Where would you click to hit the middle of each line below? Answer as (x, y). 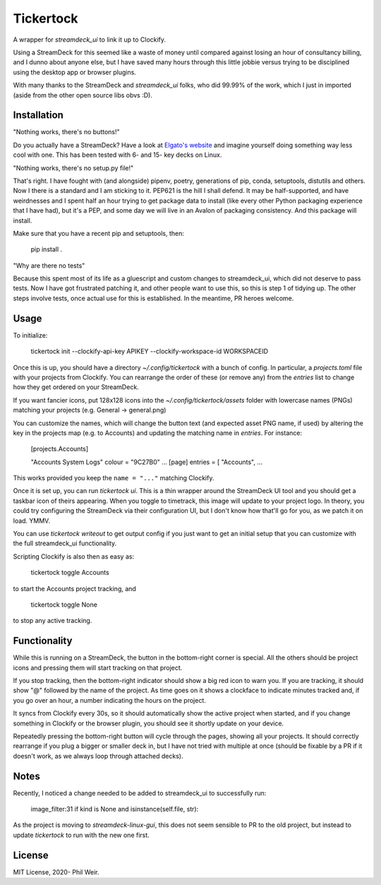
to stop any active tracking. (53, 621)
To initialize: (30, 335)
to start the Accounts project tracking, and (75, 588)
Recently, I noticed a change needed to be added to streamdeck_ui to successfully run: (140, 793)
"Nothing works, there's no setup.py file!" (73, 168)
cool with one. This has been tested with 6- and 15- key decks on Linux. (117, 155)
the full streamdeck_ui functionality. (65, 543)
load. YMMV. (32, 521)
